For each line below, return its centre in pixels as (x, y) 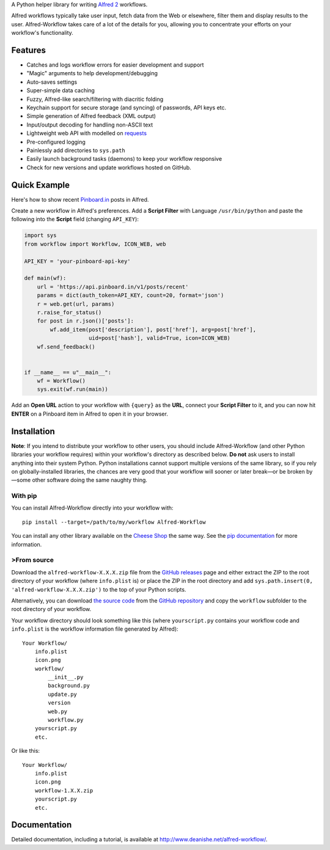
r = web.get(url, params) (76, 304)
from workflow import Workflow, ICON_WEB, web (95, 244)
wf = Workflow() (61, 381)
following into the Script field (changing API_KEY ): (75, 219)
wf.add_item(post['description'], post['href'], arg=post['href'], (153, 329)
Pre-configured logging (56, 142)
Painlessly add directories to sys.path (76, 150)
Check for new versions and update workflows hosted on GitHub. (109, 167)
